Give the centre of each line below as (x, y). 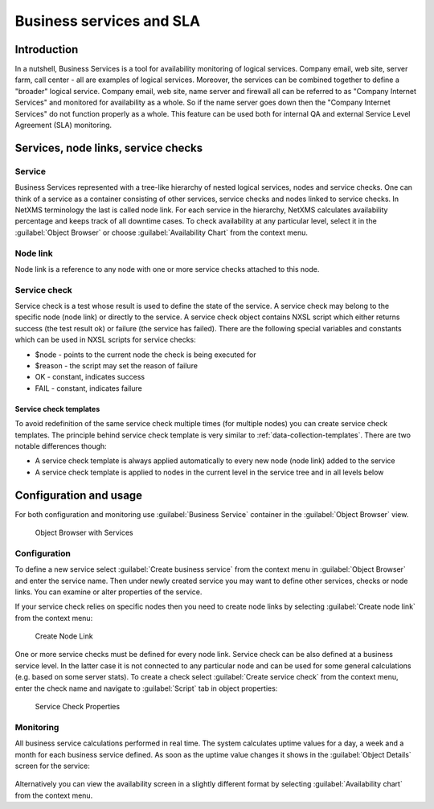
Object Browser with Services (84, 532)
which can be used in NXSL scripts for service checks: (105, 340)
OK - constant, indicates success (90, 377)
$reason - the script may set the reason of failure (117, 365)
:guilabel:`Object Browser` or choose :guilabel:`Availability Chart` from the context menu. (162, 232)
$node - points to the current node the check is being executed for (145, 355)
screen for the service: (52, 766)
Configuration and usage (79, 495)
